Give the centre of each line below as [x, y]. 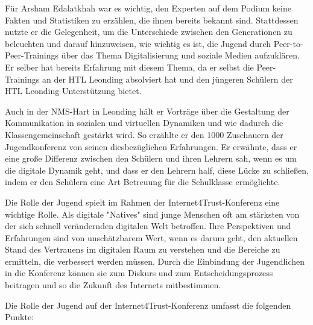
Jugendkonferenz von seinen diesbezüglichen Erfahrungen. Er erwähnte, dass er [151, 146]
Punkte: [20, 317]
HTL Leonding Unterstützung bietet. [73, 91]
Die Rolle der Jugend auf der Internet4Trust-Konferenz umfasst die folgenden [148, 305]
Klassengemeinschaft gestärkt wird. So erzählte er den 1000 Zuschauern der [144, 134]
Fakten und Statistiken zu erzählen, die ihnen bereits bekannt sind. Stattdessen [152, 20]
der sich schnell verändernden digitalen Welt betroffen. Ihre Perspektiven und [148, 226]
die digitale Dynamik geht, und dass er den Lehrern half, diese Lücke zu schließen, [157, 170]
